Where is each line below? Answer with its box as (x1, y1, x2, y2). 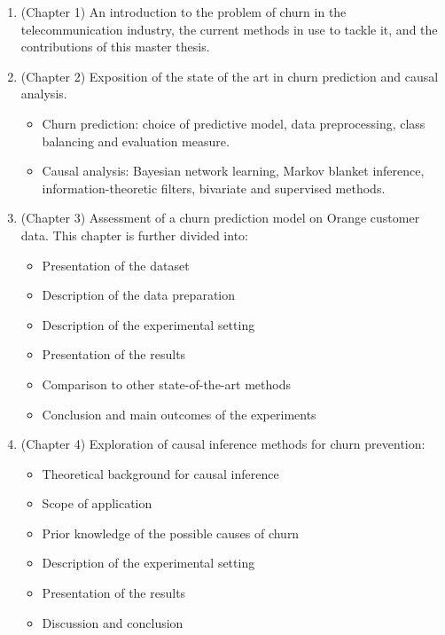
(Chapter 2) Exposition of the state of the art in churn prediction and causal (20, 67, 439, 85)
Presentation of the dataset (42, 255, 190, 274)
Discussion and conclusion (42, 613, 183, 631)
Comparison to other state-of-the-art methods (42, 374, 291, 393)
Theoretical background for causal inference (42, 464, 279, 482)
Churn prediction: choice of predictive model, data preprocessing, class (42, 114, 425, 132)
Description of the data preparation (42, 286, 236, 304)
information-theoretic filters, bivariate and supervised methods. (42, 178, 386, 197)
